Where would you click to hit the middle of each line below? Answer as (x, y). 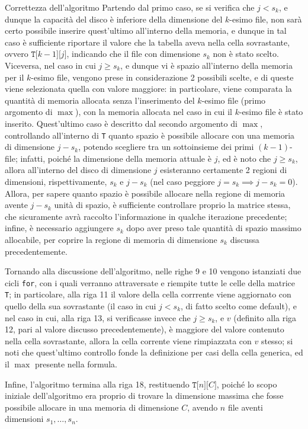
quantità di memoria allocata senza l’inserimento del (100, 100)
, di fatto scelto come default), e (239, 306)
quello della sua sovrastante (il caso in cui (81, 306)
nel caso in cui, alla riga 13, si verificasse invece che (98, 317)
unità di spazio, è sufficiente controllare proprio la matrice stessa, (172, 205)
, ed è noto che (244, 158)
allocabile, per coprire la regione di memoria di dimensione (111, 239)
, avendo (203, 407)
